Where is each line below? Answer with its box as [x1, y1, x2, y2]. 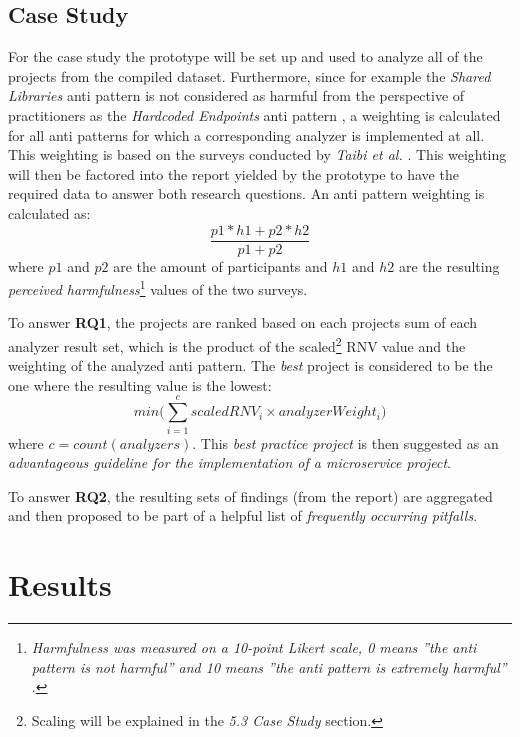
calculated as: [8, 202, 91, 223]
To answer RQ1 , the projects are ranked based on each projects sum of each [8, 312, 478, 333]
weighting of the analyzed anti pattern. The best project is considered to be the [8, 355, 493, 376]
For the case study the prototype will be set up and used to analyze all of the [8, 46, 483, 67]
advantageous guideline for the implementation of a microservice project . [8, 452, 451, 473]
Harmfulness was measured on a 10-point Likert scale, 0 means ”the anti [31, 637, 477, 658]
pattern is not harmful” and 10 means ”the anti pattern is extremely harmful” [31, 656, 507, 677]
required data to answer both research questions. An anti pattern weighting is [8, 183, 485, 204]
